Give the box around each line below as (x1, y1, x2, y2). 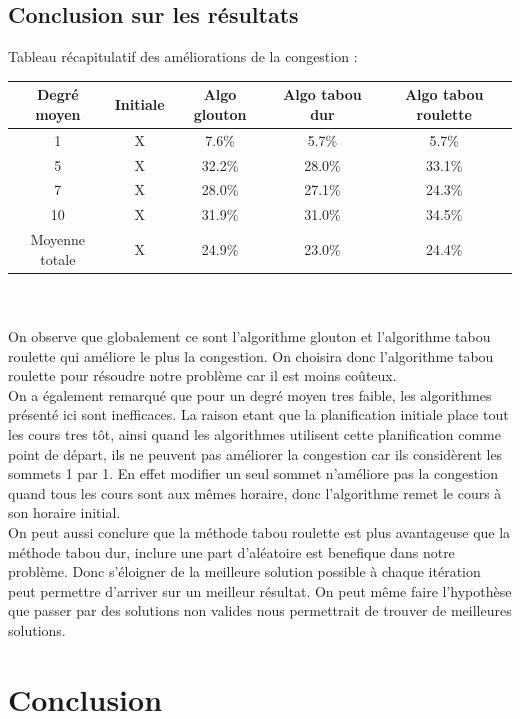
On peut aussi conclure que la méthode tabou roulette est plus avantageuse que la (8, 521, 511, 542)
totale (40, 248, 76, 269)
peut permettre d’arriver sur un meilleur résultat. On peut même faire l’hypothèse (8, 580, 512, 601)
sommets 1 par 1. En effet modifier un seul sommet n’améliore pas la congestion (8, 463, 498, 484)
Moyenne (30, 229, 86, 250)
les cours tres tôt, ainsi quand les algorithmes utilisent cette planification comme (8, 423, 501, 444)
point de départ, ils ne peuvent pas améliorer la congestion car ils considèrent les (8, 443, 503, 464)
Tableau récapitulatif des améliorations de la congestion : (8, 46, 358, 67)
